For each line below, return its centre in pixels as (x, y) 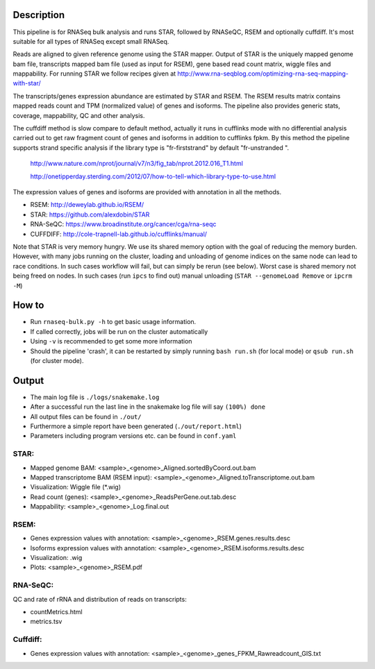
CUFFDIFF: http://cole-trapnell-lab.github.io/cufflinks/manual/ (119, 234)
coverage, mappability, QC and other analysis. (79, 115)
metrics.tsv (46, 622)
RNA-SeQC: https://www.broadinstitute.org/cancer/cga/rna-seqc (123, 224)
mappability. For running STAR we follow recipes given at (94, 74)
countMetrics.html (56, 611)
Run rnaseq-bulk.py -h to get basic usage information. (113, 322)
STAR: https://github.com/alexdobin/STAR (90, 214)
